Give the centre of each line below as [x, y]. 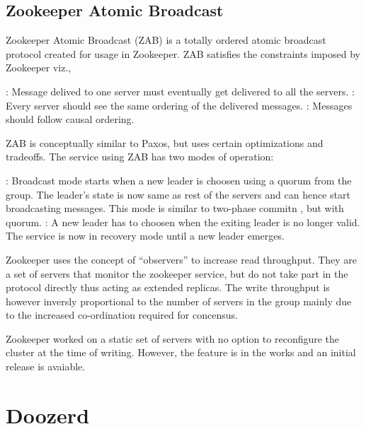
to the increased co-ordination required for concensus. [122, 315]
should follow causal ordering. [70, 119]
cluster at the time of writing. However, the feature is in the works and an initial [181, 352]
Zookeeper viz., [39, 67]
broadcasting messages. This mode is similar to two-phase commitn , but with [175, 208]
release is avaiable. [46, 366]
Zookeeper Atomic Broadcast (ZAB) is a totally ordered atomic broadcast [166, 40]
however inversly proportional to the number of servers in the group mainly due [179, 301]
